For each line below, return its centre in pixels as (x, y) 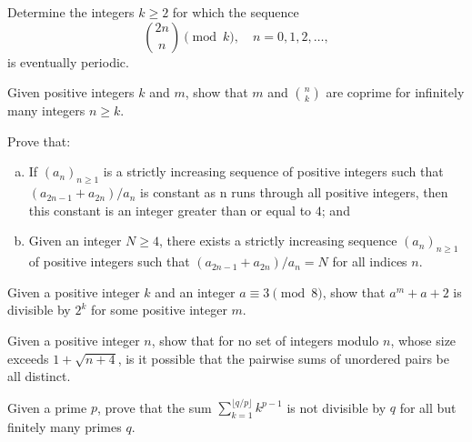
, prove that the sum (154, 407)
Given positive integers (71, 92)
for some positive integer (159, 310)
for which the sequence (236, 12)
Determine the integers (71, 12)
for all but (428, 407)
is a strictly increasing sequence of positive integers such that (273, 171)
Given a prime (47, 407)
